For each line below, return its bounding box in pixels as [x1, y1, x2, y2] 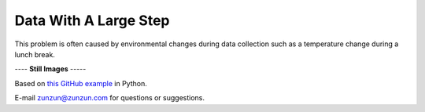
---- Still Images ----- [14, 64, 87, 74]
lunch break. [14, 49, 55, 59]
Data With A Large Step [14, 12, 170, 29]
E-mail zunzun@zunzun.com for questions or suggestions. [14, 93, 205, 103]
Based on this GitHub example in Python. [14, 78, 147, 88]
